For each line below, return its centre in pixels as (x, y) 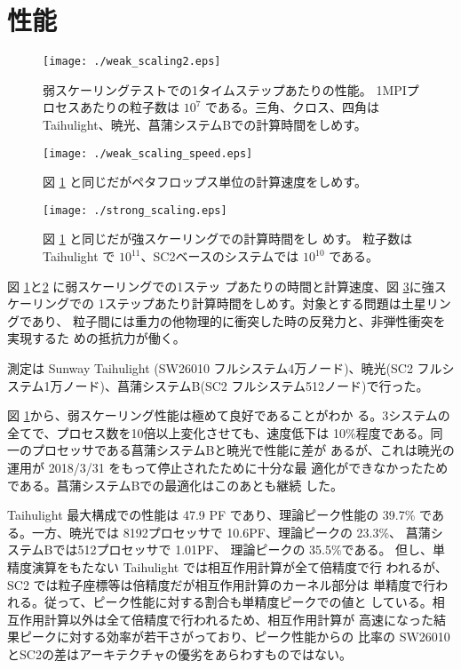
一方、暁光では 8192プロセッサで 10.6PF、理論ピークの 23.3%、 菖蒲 (231, 532)
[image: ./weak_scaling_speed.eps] (148, 153)
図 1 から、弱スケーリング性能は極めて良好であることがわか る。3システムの (229, 415)
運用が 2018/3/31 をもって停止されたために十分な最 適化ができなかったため (228, 467)
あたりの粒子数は (129, 107)
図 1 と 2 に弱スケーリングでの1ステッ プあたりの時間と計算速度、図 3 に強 (221, 286)
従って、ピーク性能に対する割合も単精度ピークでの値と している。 (238, 602)
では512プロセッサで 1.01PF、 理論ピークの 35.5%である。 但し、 (243, 550)
